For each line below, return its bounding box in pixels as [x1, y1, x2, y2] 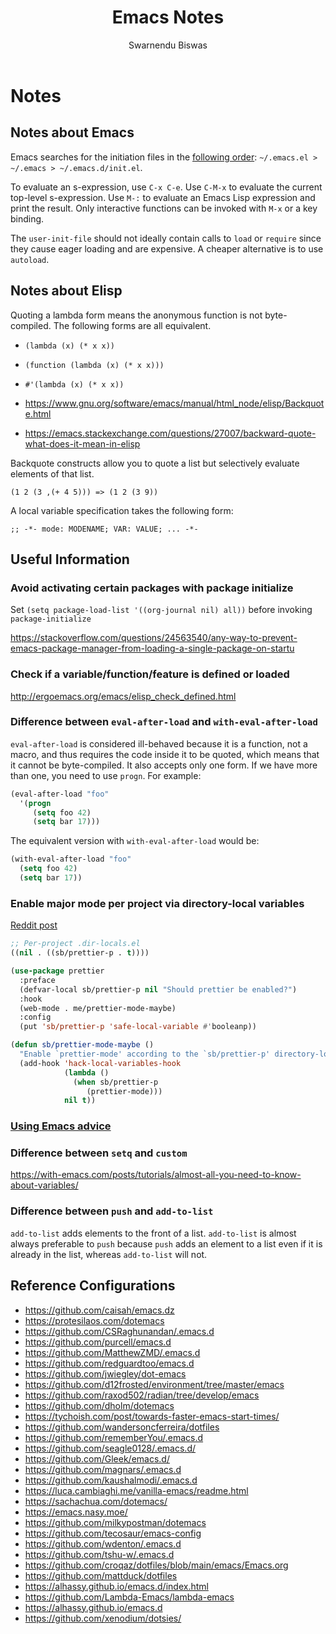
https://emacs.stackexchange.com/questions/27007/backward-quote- [24, 427, 317, 439]
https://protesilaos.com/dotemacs [24, 1314, 165, 1326]
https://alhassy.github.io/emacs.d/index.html [24, 1580, 209, 1592]
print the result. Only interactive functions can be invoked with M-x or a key [10, 202, 318, 214]
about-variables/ [10, 1179, 79, 1191]
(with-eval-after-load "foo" [10, 854, 132, 865]
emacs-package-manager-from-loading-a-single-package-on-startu [10, 642, 295, 655]
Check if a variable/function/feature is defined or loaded [10, 667, 290, 681]
